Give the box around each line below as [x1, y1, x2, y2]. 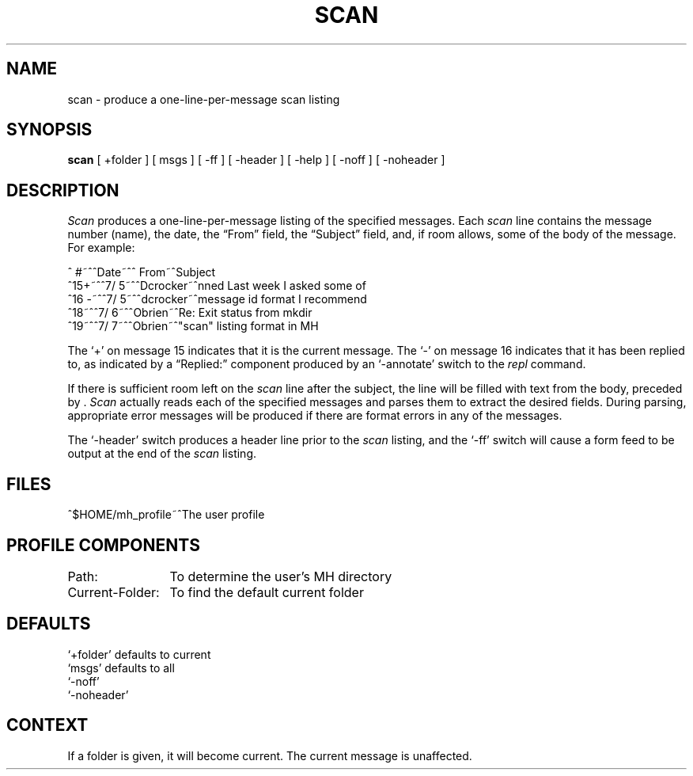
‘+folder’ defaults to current [67, 647, 211, 661]
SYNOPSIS [6, 120, 93, 140]
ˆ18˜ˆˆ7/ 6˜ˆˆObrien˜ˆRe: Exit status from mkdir [67, 306, 312, 320]
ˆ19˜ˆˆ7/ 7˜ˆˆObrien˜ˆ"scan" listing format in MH [67, 319, 319, 333]
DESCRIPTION [6, 180, 119, 200]
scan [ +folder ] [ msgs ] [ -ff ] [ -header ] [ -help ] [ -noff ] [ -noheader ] [67, 153, 445, 167]
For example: [67, 241, 135, 255]
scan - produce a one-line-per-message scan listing [67, 92, 340, 106]
